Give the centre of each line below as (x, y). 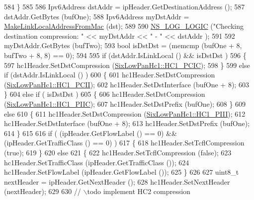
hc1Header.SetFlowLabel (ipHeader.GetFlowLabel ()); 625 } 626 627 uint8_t (122, 172)
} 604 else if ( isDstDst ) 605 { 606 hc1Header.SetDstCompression (105, 94)
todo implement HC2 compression (139, 191)
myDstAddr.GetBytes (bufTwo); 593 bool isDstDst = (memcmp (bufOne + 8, (123, 45)
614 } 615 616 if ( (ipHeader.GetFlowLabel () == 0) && (90, 133)
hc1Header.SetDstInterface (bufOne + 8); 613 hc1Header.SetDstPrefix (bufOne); (127, 123)
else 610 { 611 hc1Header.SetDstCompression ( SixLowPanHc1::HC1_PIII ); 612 (125, 113)
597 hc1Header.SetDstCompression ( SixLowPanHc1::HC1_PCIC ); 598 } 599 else (127, 65)
